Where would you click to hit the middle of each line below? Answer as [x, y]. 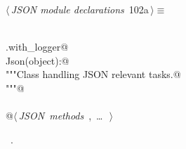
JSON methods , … [61, 116]
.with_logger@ [37, 47]
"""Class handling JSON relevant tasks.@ [93, 74]
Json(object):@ [38, 60]
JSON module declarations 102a [80, 9]
